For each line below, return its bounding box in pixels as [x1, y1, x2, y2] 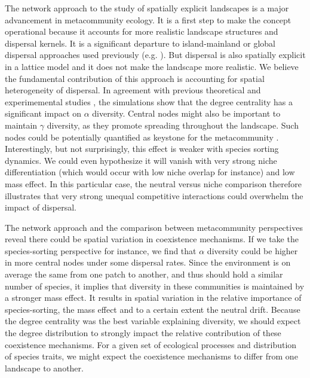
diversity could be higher [207, 244, 298, 257]
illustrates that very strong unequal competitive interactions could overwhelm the [5, 189, 303, 202]
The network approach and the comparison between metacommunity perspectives [5, 221, 303, 233]
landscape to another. [5, 361, 84, 374]
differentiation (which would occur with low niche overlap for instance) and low [5, 166, 295, 178]
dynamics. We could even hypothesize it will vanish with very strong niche [5, 154, 277, 166]
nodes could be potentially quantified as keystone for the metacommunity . [5, 130, 279, 143]
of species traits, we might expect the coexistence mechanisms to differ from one [5, 350, 298, 362]
